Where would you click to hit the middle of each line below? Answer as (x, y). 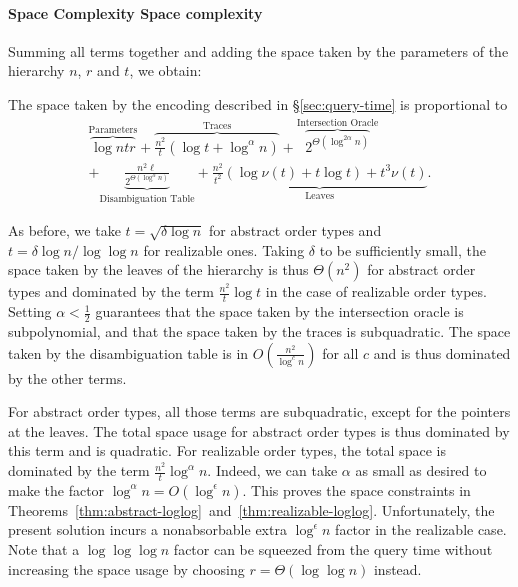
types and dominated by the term (111, 291)
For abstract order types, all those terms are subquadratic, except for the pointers (259, 411)
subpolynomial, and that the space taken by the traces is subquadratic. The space (259, 331)
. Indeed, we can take (272, 470)
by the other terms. (67, 377)
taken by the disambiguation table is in (128, 352)
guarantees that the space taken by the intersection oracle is (279, 311)
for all (340, 352)
